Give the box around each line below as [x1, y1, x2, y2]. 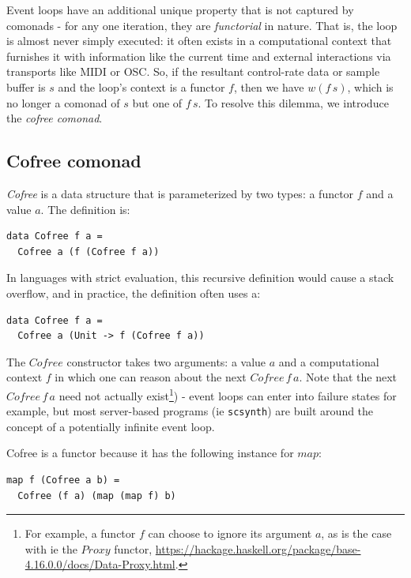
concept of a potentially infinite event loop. [6, 418, 215, 434]
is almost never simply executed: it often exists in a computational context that [6, 32, 392, 49]
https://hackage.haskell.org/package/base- [155, 540, 361, 557]
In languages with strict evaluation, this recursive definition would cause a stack [6, 269, 394, 286]
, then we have [233, 78, 304, 95]
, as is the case [321, 525, 392, 542]
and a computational [278, 353, 379, 370]
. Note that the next [299, 369, 398, 385]
